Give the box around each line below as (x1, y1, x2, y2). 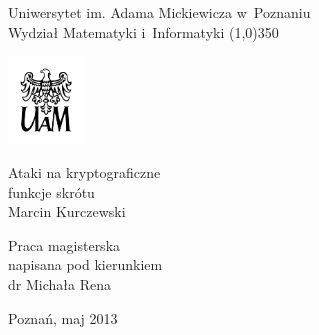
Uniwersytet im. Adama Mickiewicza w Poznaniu (8, 2, 311, 22)
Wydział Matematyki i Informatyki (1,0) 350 (8, 21, 279, 42)
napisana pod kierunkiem (8, 254, 163, 275)
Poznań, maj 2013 (8, 307, 118, 328)
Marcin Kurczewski (8, 201, 126, 222)
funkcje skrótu (8, 181, 95, 202)
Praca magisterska (8, 234, 121, 255)
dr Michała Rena (8, 273, 111, 294)
